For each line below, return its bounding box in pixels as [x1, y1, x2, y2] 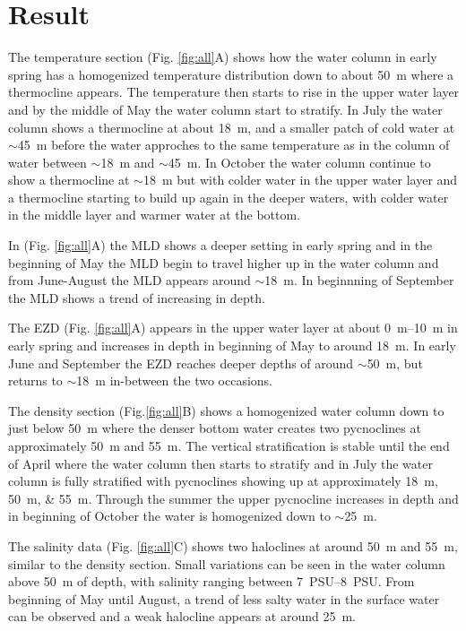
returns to [8, 371, 63, 390]
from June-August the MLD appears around [8, 271, 251, 290]
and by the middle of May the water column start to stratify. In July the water [8, 99, 443, 118]
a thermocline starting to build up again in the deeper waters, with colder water [8, 187, 449, 206]
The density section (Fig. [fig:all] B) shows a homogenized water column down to [8, 401, 444, 419]
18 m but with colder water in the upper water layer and [142, 170, 458, 189]
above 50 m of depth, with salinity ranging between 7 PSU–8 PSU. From [8, 572, 415, 591]
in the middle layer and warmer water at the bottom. [8, 205, 301, 224]
